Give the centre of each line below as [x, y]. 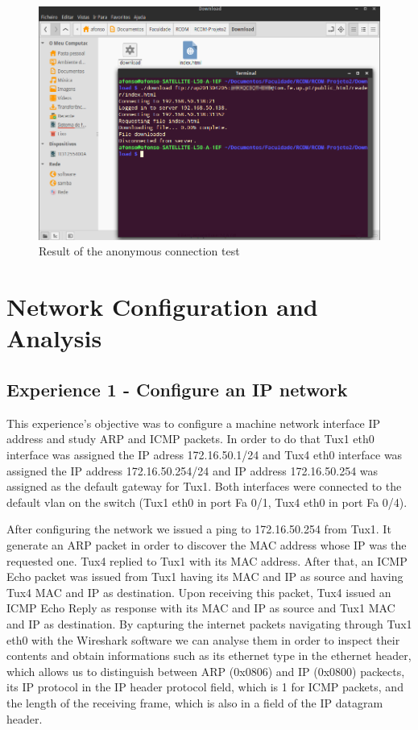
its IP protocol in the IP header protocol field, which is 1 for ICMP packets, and [205, 687]
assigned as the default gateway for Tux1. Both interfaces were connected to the [204, 486]
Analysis [54, 338]
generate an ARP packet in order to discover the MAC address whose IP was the [207, 545]
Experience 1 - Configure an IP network [177, 390]
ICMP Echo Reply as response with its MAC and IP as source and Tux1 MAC [201, 608]
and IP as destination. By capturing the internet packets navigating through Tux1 [209, 623]
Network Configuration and [162, 307]
